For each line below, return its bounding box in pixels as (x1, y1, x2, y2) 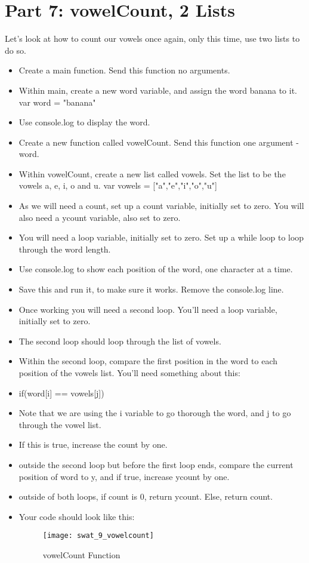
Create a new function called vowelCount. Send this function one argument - (18, 136, 299, 148)
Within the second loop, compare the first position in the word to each (18, 355, 277, 367)
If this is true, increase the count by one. (18, 438, 168, 451)
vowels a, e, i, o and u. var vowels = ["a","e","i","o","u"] (18, 179, 217, 192)
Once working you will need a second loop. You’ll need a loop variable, (18, 303, 277, 315)
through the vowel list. (18, 418, 101, 430)
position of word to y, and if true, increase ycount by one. (18, 470, 230, 482)
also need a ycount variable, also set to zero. (18, 211, 181, 223)
